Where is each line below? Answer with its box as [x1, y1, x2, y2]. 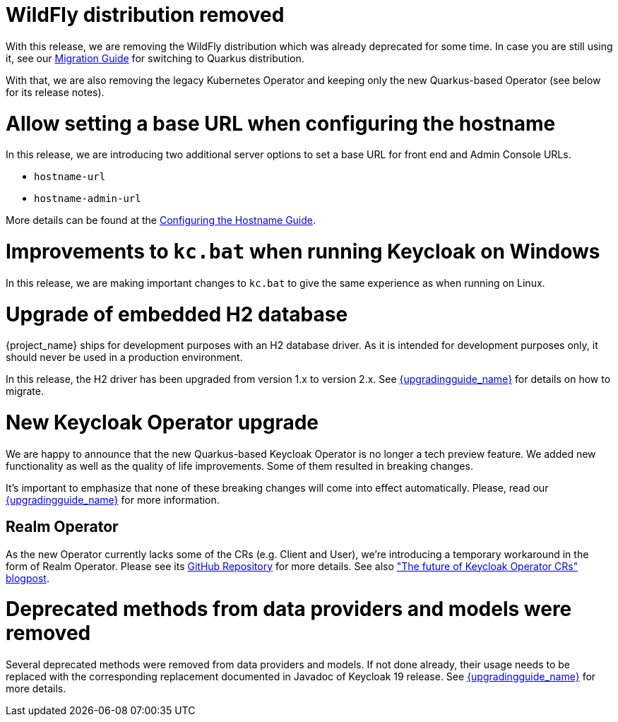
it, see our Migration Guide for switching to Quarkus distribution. [6, 52, 304, 64]
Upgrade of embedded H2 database [6, 302, 348, 326]
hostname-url [34, 171, 106, 183]
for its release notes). [6, 85, 105, 98]
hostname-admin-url [34, 193, 141, 205]
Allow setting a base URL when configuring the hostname [6, 111, 556, 136]
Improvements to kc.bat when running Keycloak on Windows [6, 239, 600, 264]
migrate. [6, 385, 44, 398]
